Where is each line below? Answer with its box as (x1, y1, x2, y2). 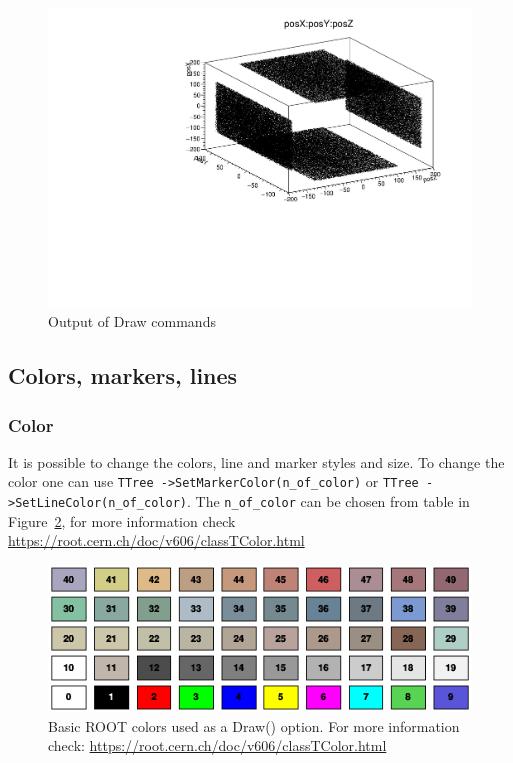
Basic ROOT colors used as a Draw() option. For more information (48, 715, 460, 736)
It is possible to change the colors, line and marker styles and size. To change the (8, 451, 505, 472)
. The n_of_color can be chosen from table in (186, 491, 470, 512)
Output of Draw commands (48, 311, 216, 332)
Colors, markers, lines (8, 360, 238, 391)
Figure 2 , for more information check (8, 510, 236, 531)
